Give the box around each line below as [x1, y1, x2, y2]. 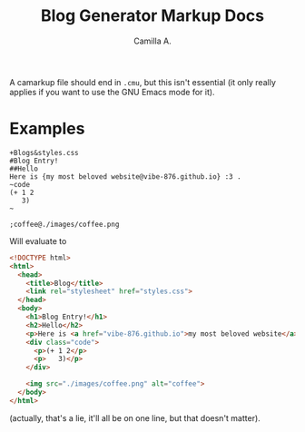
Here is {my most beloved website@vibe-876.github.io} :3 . [9, 172, 242, 182]
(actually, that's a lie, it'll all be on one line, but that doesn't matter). [9, 412, 261, 423]
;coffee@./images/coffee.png [9, 220, 120, 229]
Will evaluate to [9, 235, 67, 246]
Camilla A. [133, 35, 172, 46]
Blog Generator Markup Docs [40, 5, 265, 26]
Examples [9, 119, 85, 139]
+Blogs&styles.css [9, 148, 79, 157]
